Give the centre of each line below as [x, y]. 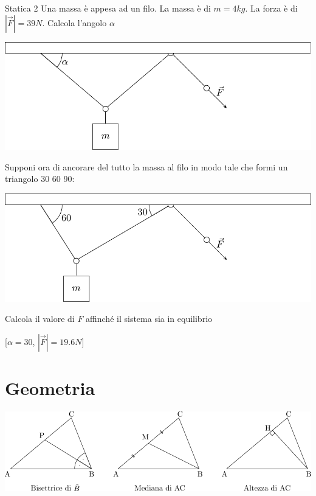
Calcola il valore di [40, 319]
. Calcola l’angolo [74, 22]
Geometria [50, 388]
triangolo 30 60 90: [40, 179]
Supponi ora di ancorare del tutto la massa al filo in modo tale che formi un [146, 166]
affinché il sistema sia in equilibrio [149, 319]
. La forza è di [271, 8]
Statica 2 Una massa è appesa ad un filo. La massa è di [108, 8]
